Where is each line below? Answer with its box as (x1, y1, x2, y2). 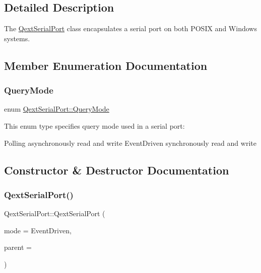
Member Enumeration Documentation (4, 57, 208, 73)
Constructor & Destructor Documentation (4, 162, 229, 177)
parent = (4, 242, 32, 252)
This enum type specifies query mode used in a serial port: (4, 120, 185, 131)
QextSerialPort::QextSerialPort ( (4, 208, 105, 219)
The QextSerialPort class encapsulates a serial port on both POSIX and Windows (4, 23, 257, 34)
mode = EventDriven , (4, 225, 72, 235)
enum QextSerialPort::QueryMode (4, 104, 109, 114)
